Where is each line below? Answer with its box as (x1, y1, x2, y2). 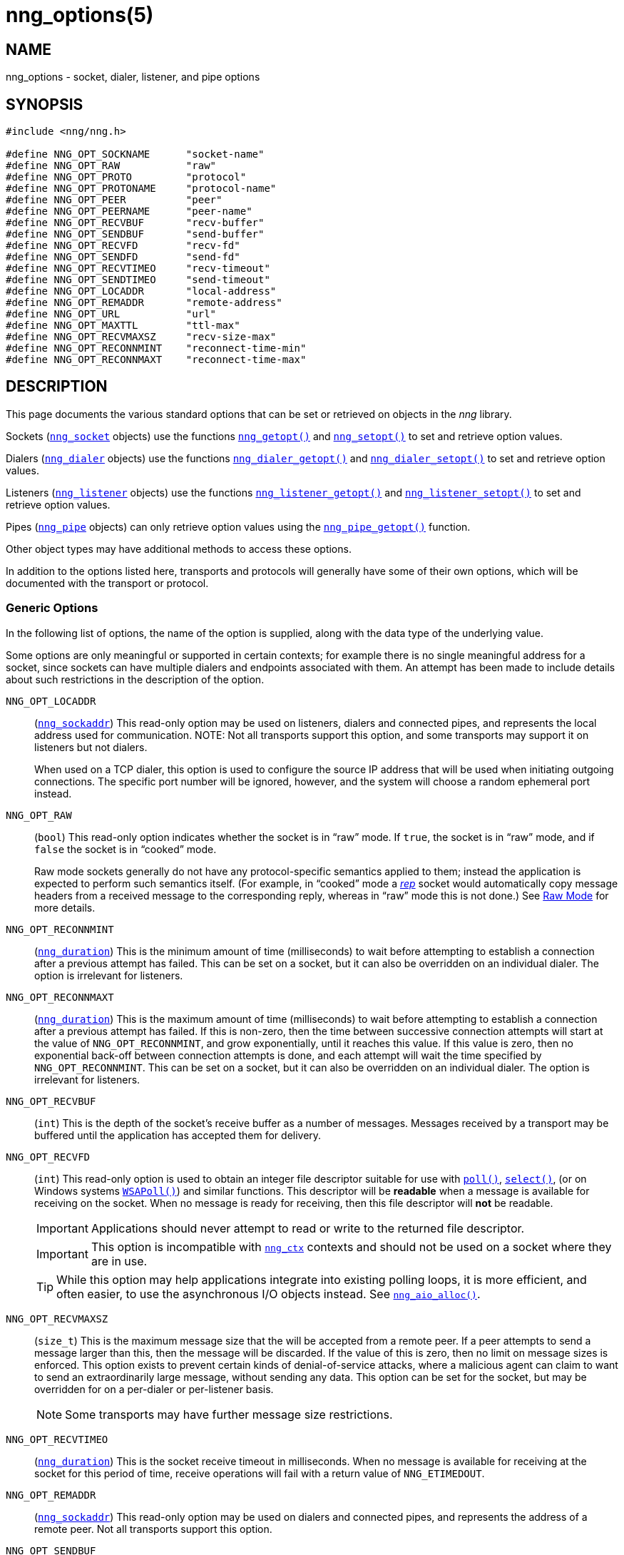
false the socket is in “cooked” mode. (34, 842, 217, 855)
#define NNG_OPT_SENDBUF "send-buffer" (6, 228, 265, 240)
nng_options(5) (6, 3, 154, 27)
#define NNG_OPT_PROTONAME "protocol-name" (6, 183, 277, 195)
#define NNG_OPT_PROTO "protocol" (6, 171, 247, 183)
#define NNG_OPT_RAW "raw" (6, 160, 217, 172)
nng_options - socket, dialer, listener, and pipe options (6, 71, 260, 83)
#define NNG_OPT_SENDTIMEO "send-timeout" (6, 274, 270, 286)
